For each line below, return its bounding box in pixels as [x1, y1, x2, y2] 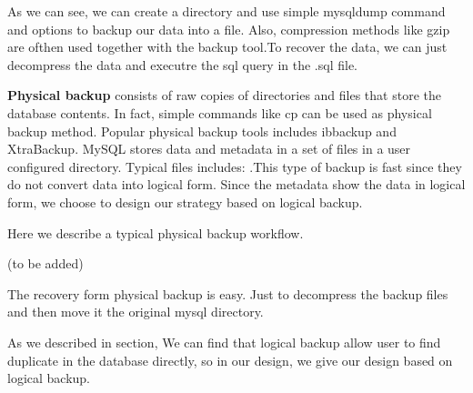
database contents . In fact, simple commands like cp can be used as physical [7, 103, 432, 122]
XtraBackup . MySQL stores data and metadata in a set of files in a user [7, 139, 411, 158]
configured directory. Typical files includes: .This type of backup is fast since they [7, 156, 462, 176]
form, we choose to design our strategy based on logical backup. [7, 192, 363, 211]
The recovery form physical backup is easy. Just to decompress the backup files [7, 284, 448, 303]
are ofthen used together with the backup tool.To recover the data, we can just [7, 37, 448, 56]
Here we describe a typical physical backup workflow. [7, 223, 304, 242]
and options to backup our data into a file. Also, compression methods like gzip [7, 19, 450, 38]
